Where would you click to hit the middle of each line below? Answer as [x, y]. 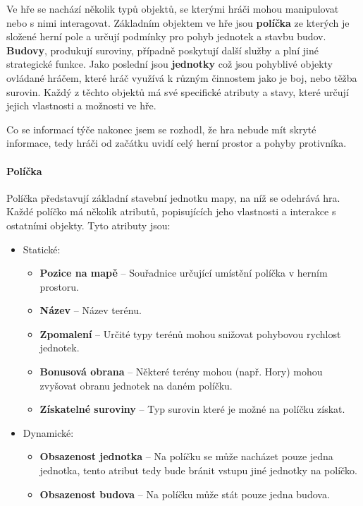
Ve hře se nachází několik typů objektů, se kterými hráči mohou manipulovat [173, 8]
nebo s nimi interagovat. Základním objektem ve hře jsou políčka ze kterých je [178, 22]
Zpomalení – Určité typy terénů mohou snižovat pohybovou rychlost [190, 333]
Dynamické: [48, 432]
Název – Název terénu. [91, 310]
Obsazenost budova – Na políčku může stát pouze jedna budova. [185, 494]
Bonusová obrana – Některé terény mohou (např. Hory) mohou [181, 372]
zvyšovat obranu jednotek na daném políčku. [136, 385]
